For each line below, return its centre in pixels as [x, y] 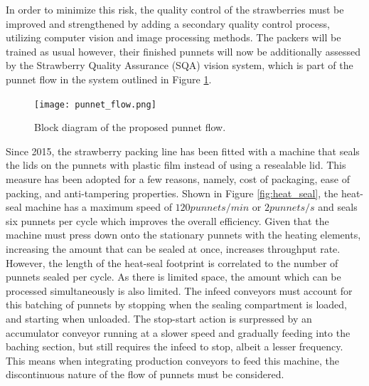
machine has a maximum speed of [98, 207]
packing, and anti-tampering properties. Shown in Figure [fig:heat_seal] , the [172, 193]
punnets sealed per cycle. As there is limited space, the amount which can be [173, 277]
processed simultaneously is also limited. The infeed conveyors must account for [179, 290]
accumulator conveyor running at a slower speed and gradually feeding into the [178, 332]
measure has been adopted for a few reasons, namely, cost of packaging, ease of [178, 179]
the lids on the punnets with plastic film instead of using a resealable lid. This [176, 165]
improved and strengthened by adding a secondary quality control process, [168, 23]
